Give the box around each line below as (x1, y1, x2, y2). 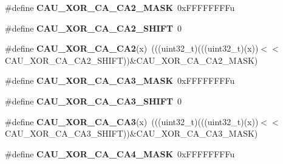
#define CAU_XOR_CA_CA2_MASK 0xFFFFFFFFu (5, 1, 235, 13)
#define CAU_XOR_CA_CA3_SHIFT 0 (5, 94, 182, 107)
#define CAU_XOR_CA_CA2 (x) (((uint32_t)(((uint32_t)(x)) (5, 42, 259, 55)
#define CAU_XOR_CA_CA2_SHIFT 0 (5, 21, 182, 34)
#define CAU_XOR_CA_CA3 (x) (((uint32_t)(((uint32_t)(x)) (5, 115, 259, 128)
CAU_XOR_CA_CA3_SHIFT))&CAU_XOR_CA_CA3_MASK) (5, 127, 258, 140)
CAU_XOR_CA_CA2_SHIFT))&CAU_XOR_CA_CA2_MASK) (5, 53, 258, 66)
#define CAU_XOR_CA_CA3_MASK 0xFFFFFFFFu (5, 74, 235, 87)
